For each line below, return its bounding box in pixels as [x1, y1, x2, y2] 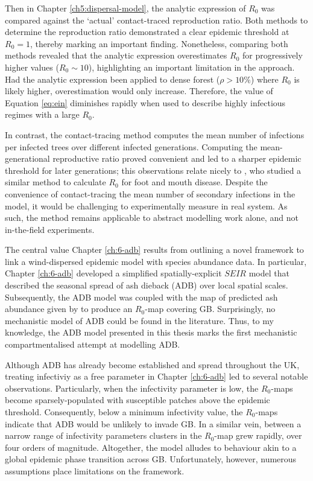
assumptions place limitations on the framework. [5, 464, 185, 477]
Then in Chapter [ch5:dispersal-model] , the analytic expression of [5, 2, 246, 14]
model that [248, 267, 289, 279]
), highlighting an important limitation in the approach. [88, 60, 295, 73]
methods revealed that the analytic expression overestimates [5, 49, 227, 62]
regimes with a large [5, 108, 80, 121]
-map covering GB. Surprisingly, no [145, 302, 276, 315]
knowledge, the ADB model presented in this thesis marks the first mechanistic [5, 326, 297, 339]
